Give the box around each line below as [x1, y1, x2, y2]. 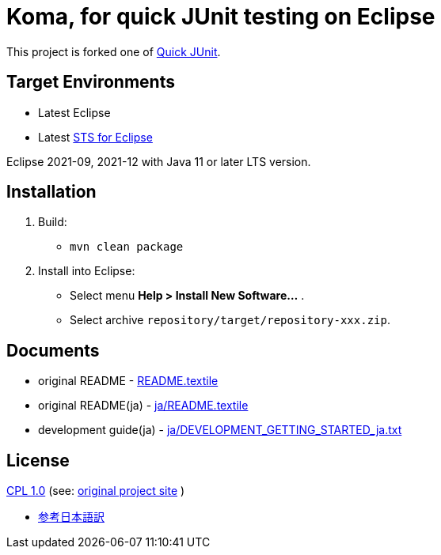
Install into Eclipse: [38, 264, 135, 278]
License [6, 450, 70, 470]
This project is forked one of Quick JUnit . [6, 44, 221, 59]
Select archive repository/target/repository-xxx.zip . [70, 313, 390, 327]
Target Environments [6, 72, 175, 92]
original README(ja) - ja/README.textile [38, 398, 249, 413]
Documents [6, 340, 100, 361]
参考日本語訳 [38, 510, 105, 524]
